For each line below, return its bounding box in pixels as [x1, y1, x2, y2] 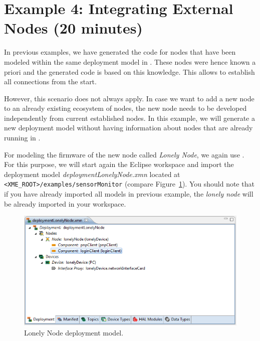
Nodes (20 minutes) [4, 18, 143, 38]
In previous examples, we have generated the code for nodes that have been [4, 47, 236, 57]
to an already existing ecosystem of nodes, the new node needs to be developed [4, 103, 247, 113]
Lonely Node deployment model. [24, 327, 124, 337]
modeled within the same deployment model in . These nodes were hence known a [4, 56, 256, 67]
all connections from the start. [4, 76, 97, 87]
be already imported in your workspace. [4, 198, 126, 209]
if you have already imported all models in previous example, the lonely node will [4, 189, 253, 199]
